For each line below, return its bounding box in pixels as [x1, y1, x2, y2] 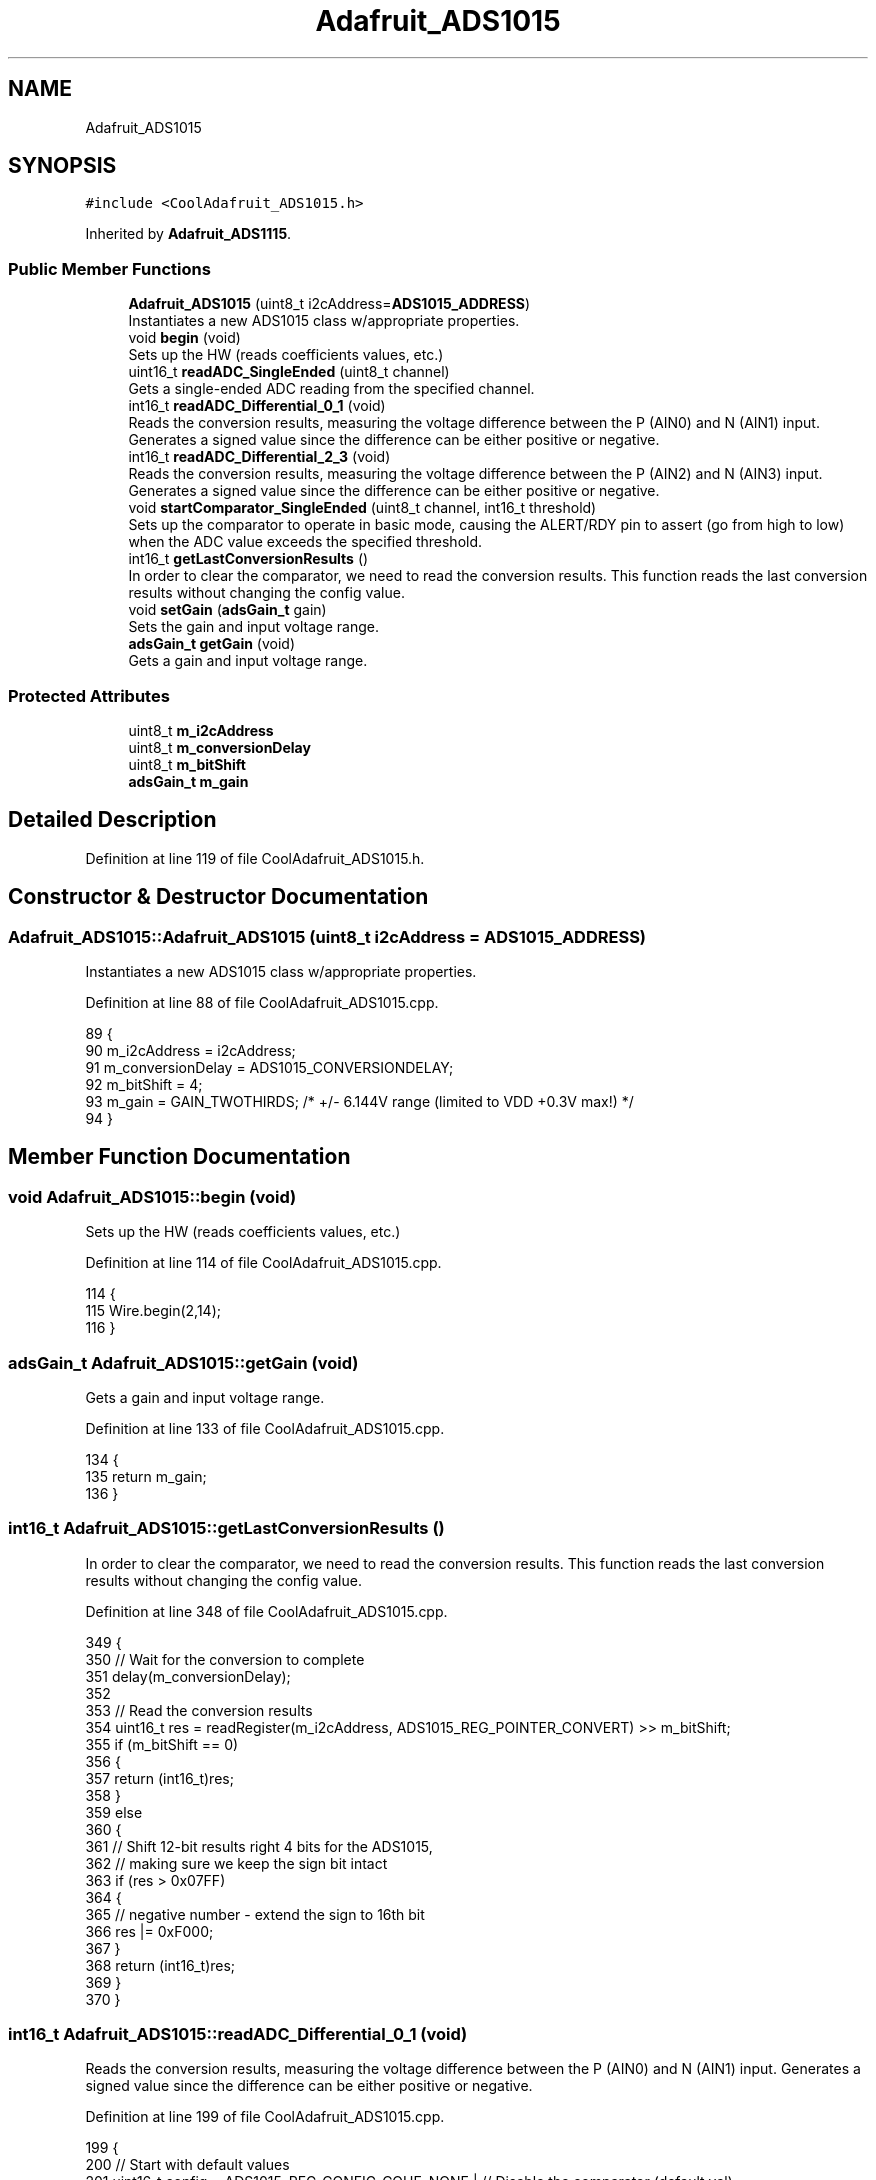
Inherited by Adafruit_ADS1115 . [85, 225, 292, 243]
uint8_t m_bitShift [128, 755, 246, 773]
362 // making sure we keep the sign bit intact [85, 1854, 388, 1872]
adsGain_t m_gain [128, 772, 249, 790]
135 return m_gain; [85, 1467, 207, 1485]
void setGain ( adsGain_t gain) [128, 601, 327, 619]
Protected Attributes [8, 685, 170, 706]
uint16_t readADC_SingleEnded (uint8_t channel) [128, 363, 450, 381]
